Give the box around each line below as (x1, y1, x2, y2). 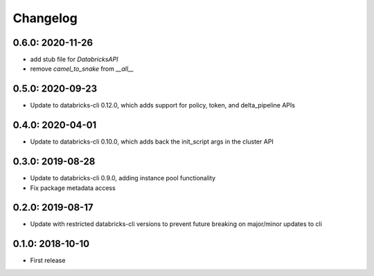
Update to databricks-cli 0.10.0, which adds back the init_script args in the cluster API (30, 137, 274, 146)
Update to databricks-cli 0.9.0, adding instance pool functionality (30, 174, 216, 182)
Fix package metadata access (30, 184, 116, 192)
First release (30, 257, 66, 265)
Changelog (12, 10, 78, 26)
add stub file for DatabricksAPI (30, 55, 118, 64)
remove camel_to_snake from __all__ (30, 64, 134, 73)
